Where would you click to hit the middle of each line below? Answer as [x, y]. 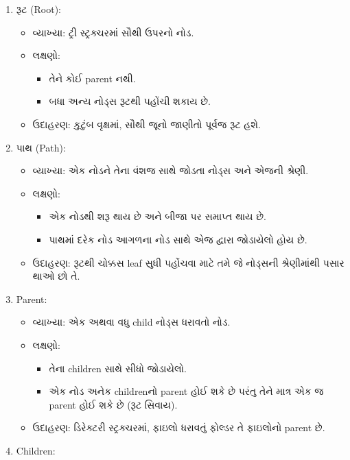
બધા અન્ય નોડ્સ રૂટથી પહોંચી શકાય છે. [130, 101]
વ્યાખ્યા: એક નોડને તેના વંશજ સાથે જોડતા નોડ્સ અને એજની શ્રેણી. [171, 170]
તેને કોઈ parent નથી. [92, 78]
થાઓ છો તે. [56, 276]
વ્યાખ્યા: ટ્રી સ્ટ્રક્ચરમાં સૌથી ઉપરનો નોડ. [113, 32]
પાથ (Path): [41, 147]
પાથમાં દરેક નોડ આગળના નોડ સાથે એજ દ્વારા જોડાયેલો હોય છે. [178, 239]
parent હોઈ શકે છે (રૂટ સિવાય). [113, 404]
